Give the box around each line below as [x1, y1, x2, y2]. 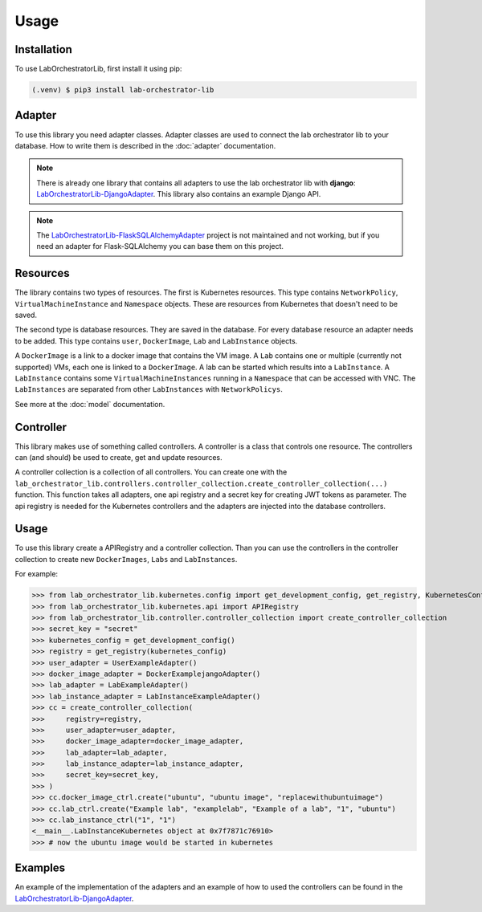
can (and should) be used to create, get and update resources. [14, 453, 223, 462]
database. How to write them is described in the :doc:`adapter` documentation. [14, 140, 276, 150]
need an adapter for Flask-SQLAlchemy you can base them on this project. [36, 242, 284, 251]
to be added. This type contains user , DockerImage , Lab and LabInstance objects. [14, 336, 298, 345]
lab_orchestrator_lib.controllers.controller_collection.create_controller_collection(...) [14, 478, 388, 488]
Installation [14, 43, 72, 56]
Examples [14, 861, 66, 875]
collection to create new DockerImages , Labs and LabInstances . [14, 554, 238, 564]
